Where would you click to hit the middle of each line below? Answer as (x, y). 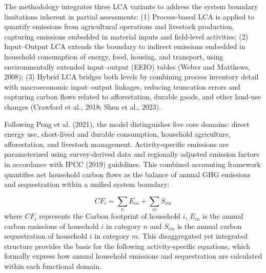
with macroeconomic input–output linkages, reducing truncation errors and (122, 86)
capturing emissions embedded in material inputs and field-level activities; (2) (126, 36)
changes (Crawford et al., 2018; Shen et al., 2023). (83, 106)
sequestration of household (46, 236)
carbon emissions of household (52, 226)
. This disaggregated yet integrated (193, 236)
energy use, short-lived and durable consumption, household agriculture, (117, 134)
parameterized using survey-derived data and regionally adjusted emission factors (132, 154)
